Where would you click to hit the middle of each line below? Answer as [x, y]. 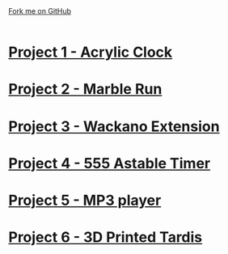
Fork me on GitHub [40, 11]
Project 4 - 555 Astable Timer [110, 163]
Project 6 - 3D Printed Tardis [106, 237]
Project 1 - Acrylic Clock [91, 52]
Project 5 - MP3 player [85, 200]
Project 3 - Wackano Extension [114, 126]
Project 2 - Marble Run [85, 89]
